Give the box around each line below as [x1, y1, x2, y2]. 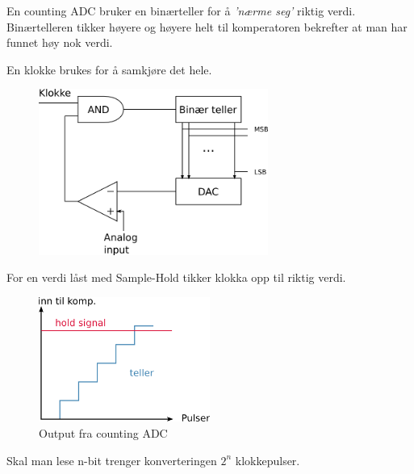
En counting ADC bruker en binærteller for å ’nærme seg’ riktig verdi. [6, 2, 356, 19]
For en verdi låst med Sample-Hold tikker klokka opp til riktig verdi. [6, 269, 346, 286]
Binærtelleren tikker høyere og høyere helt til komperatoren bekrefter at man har [6, 18, 408, 35]
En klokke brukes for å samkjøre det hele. [6, 61, 212, 78]
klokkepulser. [235, 451, 300, 468]
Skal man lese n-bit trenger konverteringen [6, 451, 217, 468]
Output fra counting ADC [39, 424, 168, 441]
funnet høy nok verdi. [6, 34, 113, 51]
